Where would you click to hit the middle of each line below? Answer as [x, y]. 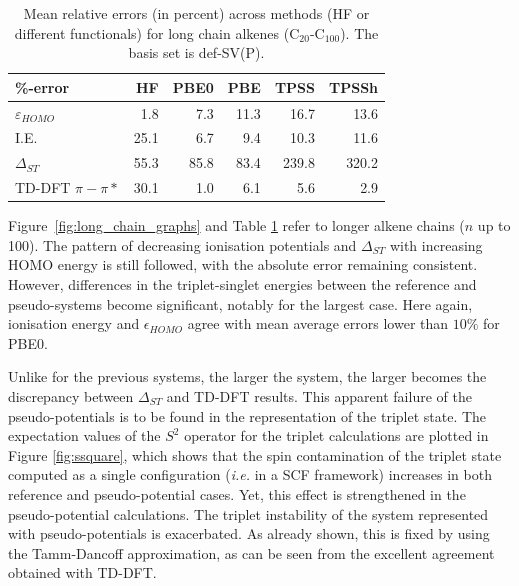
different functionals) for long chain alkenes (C [157, 32]
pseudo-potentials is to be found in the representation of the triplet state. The [247, 415]
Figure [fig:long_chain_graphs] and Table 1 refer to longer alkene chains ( [236, 225]
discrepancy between [71, 396]
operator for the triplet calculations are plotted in [336, 435]
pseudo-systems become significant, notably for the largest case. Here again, [240, 303]
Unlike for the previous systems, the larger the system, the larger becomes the [247, 376]
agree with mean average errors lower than [318, 323]
